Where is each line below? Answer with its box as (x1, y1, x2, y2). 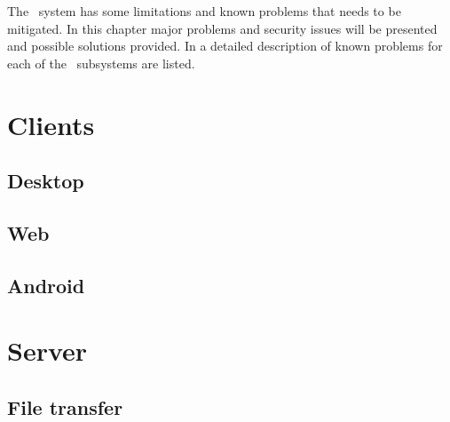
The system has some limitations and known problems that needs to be (7, 2, 401, 20)
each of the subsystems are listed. (7, 53, 195, 72)
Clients (7, 106, 95, 142)
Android (7, 271, 85, 299)
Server (7, 332, 88, 369)
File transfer (7, 393, 123, 420)
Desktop (7, 167, 84, 195)
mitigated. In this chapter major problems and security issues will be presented (7, 19, 438, 37)
